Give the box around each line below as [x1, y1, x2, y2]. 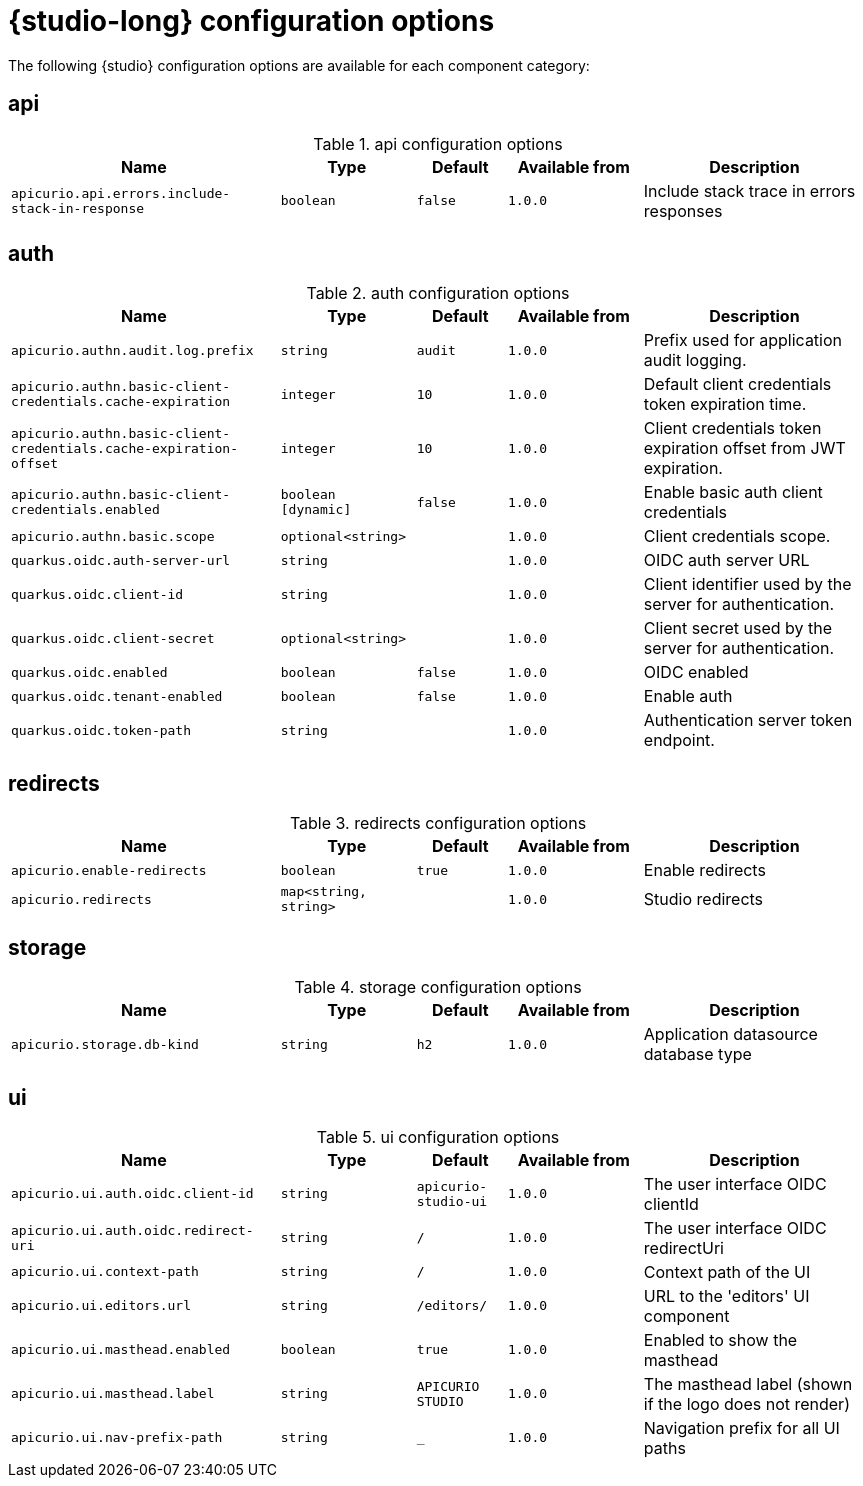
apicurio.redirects [11, 891, 152, 907]
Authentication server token [643, 710, 853, 731]
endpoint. [643, 730, 715, 751]
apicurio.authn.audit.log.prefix [11, 342, 254, 358]
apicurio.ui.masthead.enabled [11, 1342, 231, 1358]
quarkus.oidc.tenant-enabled [11, 688, 223, 704]
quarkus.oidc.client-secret [11, 630, 215, 646]
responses [643, 200, 723, 221]
